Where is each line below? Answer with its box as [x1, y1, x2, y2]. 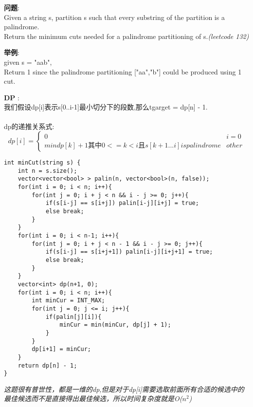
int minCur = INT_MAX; [32, 297, 105, 304]
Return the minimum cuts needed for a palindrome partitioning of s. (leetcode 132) [4, 31, 249, 41]
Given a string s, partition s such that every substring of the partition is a [4, 12, 225, 22]
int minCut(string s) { [4, 159, 81, 166]
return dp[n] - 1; [18, 362, 77, 369]
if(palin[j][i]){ [45, 313, 102, 320]
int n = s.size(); [18, 167, 77, 174]
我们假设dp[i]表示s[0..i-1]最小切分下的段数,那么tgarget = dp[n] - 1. [4, 102, 208, 112]
